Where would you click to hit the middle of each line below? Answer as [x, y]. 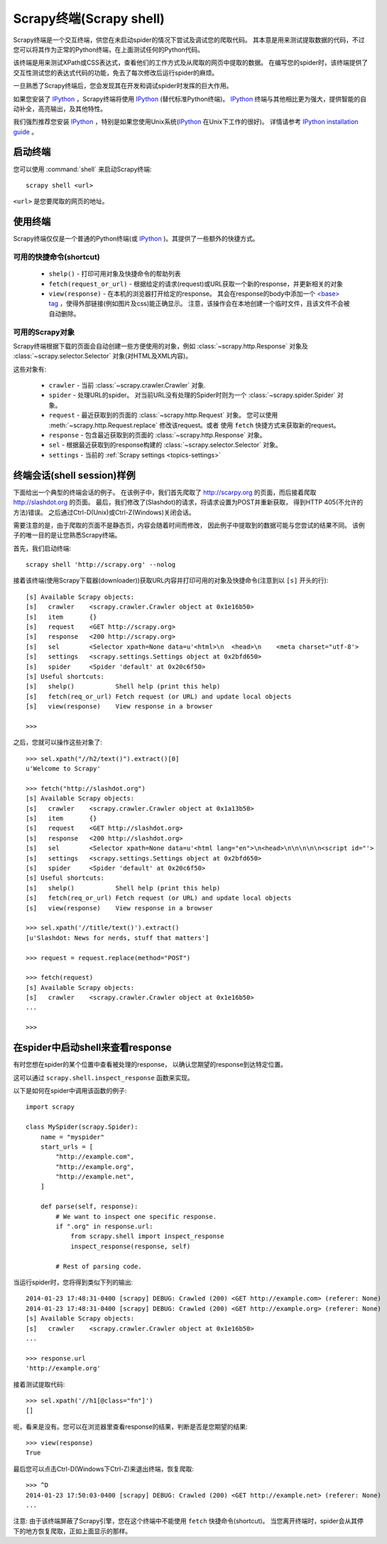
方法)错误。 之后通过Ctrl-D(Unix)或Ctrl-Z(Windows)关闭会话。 [104, 512]
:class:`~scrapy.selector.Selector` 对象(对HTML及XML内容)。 [102, 356]
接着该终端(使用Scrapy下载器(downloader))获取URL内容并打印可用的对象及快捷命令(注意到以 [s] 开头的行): [171, 580]
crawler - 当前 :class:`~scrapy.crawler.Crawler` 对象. [127, 385]
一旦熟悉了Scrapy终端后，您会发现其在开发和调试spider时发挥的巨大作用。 [123, 86]
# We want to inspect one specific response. [136, 1216]
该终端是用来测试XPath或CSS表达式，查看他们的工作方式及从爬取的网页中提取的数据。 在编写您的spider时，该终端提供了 [191, 63]
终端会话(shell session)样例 [74, 475]
